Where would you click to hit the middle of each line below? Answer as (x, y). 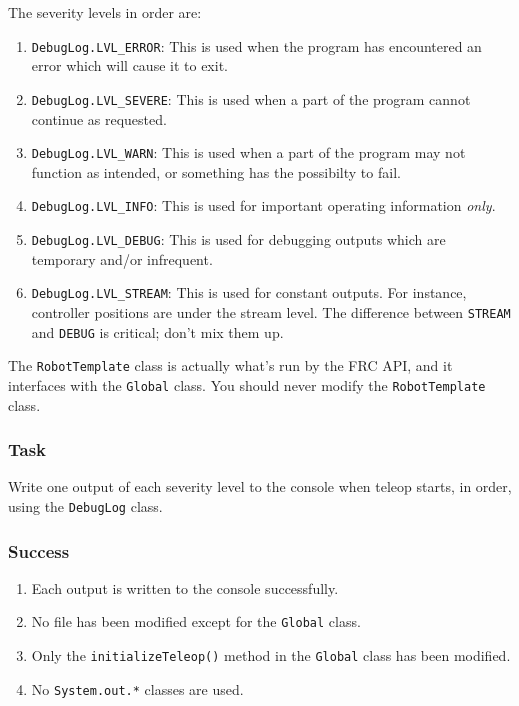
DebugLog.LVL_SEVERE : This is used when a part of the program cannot (251, 98)
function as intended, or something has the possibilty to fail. (216, 171)
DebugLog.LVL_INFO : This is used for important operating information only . (263, 205)
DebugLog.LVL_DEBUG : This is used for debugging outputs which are (238, 239)
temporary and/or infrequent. (122, 258)
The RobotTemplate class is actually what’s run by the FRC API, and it (230, 365)
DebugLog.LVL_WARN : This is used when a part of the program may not (248, 152)
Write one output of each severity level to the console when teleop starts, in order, (260, 486)
